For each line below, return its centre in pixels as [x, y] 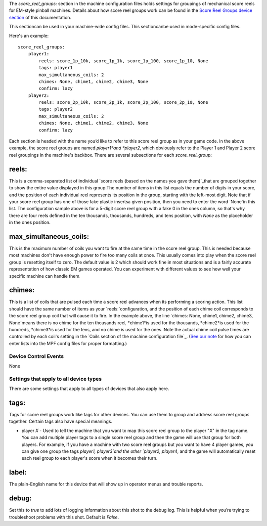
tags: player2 [56, 109]
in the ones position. [30, 222]
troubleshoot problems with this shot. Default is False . [64, 517]
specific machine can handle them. [45, 276]
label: [18, 472]
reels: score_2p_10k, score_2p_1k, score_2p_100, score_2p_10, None [124, 102]
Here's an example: [29, 36]
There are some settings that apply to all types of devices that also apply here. [89, 389]
